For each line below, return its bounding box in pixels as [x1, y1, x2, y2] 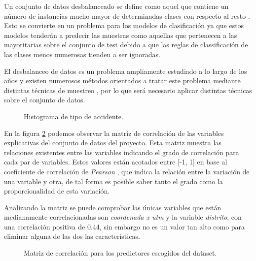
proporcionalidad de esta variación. [4, 186, 110, 196]
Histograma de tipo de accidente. [24, 111, 123, 121]
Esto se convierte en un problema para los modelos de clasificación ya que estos [4, 20, 244, 31]
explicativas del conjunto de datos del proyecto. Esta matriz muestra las [4, 137, 221, 148]
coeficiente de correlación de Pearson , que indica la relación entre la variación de [4, 166, 250, 176]
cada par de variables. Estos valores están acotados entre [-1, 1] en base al [4, 157, 227, 167]
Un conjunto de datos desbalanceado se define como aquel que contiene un [4, 1, 229, 11]
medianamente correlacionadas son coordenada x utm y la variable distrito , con [4, 212, 242, 222]
